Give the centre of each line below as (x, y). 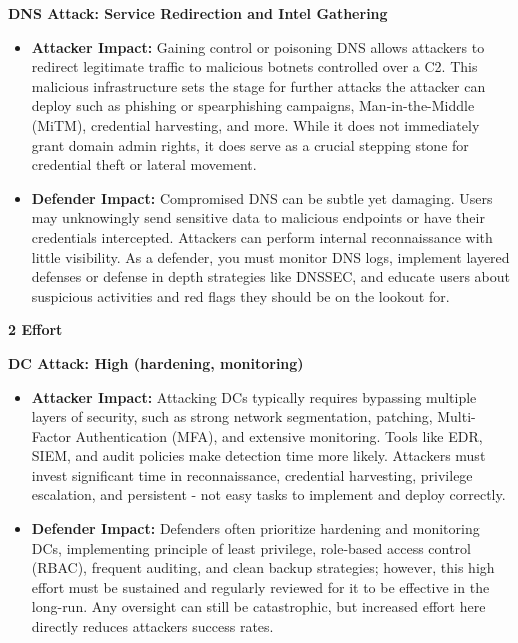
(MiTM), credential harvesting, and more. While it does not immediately (255, 124)
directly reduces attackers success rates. (152, 626)
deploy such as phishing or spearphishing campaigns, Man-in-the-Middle (253, 105)
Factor (51, 435)
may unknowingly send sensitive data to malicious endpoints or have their (258, 217)
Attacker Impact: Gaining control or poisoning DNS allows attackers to (258, 46)
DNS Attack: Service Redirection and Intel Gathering (198, 13)
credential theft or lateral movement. (144, 164)
